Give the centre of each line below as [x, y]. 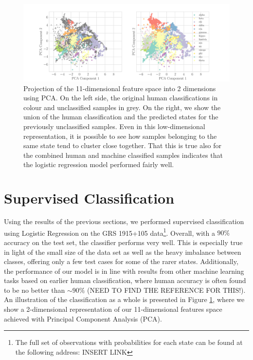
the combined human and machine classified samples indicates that [123, 155]
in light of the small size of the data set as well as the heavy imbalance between [123, 252]
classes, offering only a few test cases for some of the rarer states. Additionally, [121, 261]
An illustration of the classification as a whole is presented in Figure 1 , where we [124, 299]
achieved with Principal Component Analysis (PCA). [83, 318]
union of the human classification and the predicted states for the [121, 117]
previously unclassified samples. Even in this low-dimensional [114, 126]
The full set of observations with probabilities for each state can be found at [129, 342]
